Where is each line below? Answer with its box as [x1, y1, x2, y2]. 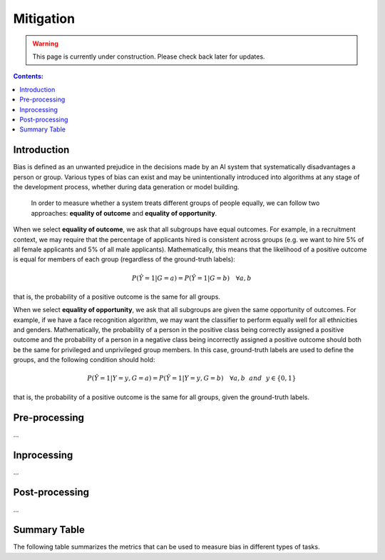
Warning [32, 39, 58, 48]
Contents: [13, 72, 44, 81]
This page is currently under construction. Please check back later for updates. [32, 52, 265, 61]
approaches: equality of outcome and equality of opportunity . [31, 209, 217, 217]
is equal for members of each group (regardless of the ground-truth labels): [13, 255, 235, 264]
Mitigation [13, 11, 75, 26]
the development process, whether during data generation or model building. [13, 182, 240, 191]
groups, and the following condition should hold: [13, 356, 155, 364]
